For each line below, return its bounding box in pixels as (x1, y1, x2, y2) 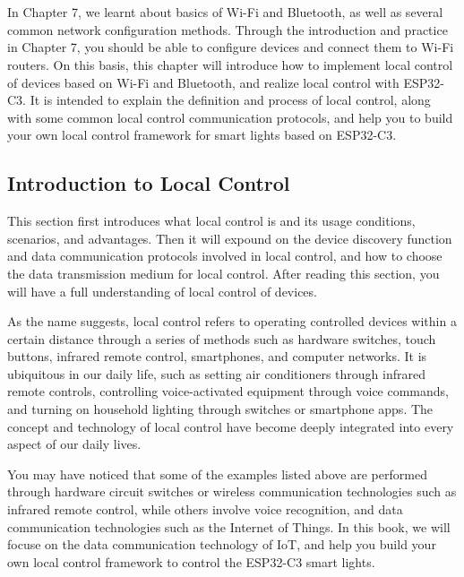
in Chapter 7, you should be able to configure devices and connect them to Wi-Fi (7, 38, 454, 56)
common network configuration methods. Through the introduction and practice (7, 20, 448, 39)
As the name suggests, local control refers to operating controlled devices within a (7, 312, 457, 331)
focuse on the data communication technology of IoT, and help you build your (7, 535, 436, 554)
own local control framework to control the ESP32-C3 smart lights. (7, 552, 375, 571)
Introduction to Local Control (7, 169, 290, 197)
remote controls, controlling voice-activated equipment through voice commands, (7, 382, 450, 400)
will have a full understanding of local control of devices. (7, 281, 317, 300)
